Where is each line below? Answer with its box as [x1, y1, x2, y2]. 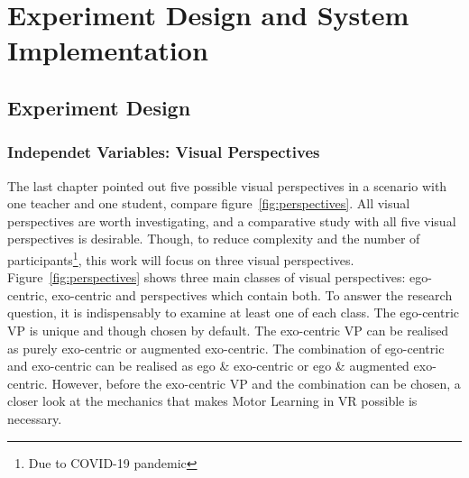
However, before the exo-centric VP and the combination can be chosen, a [51, 373, 461, 392]
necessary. [7, 409, 62, 427]
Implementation [7, 32, 208, 69]
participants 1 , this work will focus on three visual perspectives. [7, 247, 354, 269]
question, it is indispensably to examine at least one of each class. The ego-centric [7, 303, 460, 322]
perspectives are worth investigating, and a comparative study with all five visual [7, 211, 456, 230]
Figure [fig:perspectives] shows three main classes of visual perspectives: [7, 268, 406, 287]
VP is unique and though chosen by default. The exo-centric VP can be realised [7, 320, 449, 339]
